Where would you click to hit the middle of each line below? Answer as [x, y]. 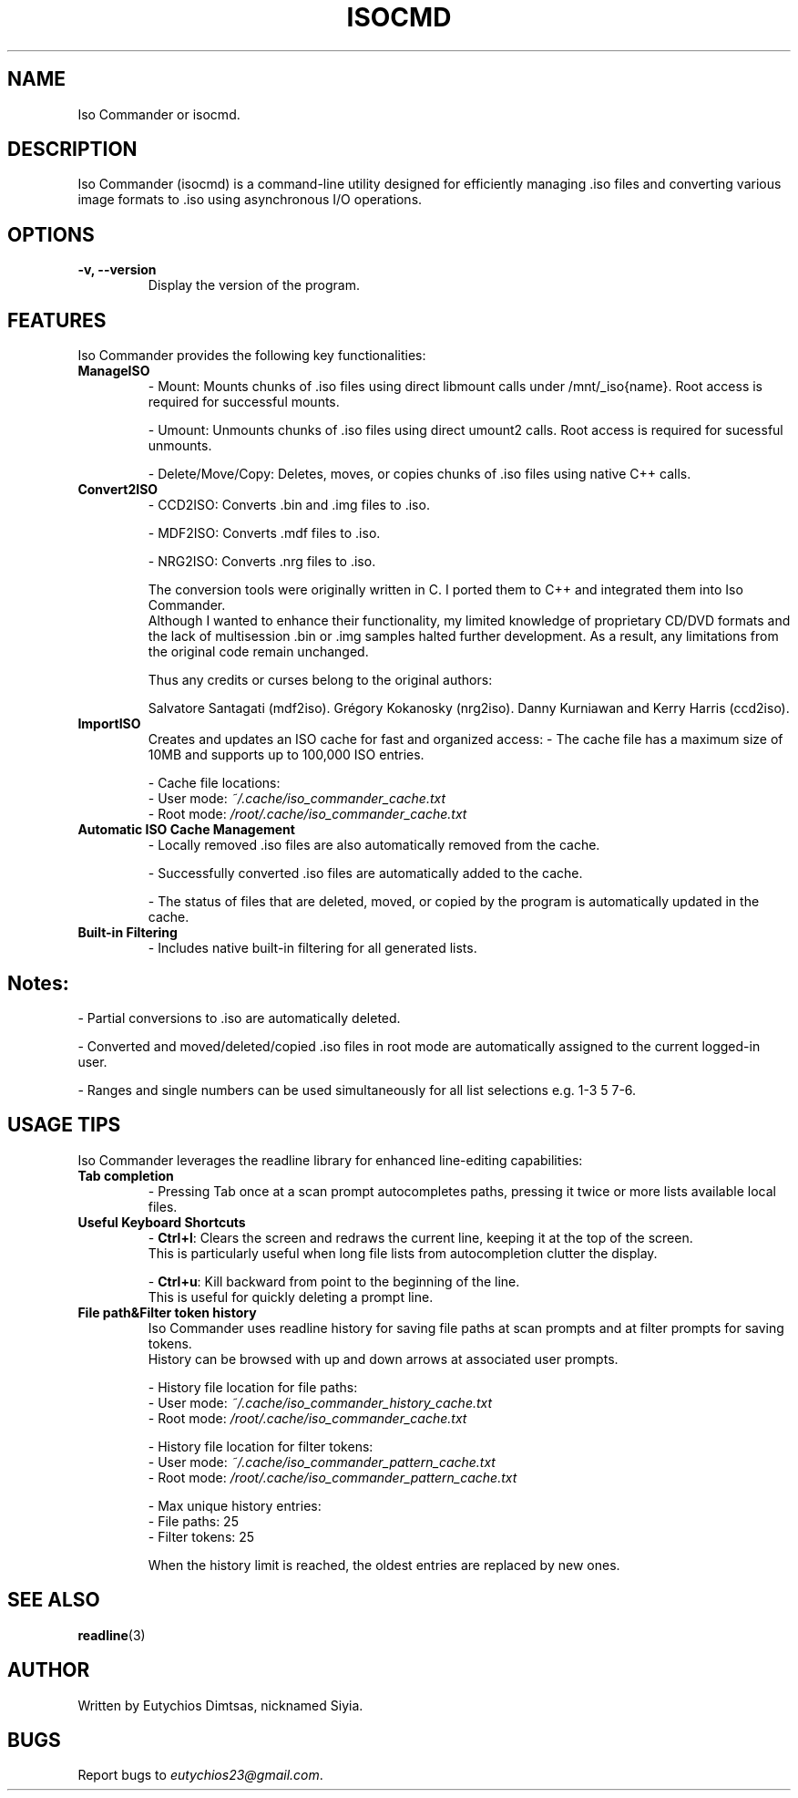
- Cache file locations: [214, 783]
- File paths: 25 [193, 1521]
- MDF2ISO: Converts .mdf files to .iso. [264, 533]
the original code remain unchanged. [258, 652]
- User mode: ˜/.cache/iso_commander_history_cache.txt [320, 1402]
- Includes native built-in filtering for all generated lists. [312, 948]
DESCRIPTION [72, 150]
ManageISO [114, 371]
